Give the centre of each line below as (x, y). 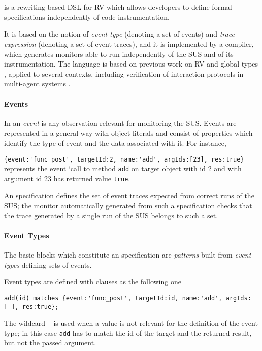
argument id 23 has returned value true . (67, 178)
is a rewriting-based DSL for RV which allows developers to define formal (118, 7)
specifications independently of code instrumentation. (87, 17)
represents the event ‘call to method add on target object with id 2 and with (123, 168)
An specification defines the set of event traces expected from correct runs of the (129, 195)
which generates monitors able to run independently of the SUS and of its (119, 54)
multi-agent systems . (37, 84)
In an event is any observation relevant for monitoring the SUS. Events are (120, 123)
